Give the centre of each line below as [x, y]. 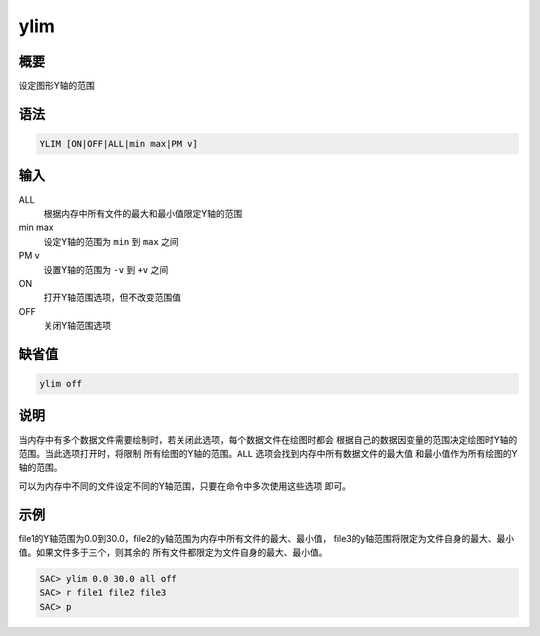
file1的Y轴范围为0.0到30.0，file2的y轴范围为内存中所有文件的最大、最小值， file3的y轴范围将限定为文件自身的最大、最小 [266, 538]
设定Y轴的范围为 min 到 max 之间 [111, 241]
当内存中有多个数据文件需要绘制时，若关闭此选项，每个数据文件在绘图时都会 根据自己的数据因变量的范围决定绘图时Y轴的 [268, 439]
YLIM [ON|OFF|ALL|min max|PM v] [119, 144]
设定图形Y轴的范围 [56, 86]
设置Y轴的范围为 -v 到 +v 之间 [106, 269]
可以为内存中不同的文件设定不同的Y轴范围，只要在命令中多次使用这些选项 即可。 [185, 486]
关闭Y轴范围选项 [77, 326]
